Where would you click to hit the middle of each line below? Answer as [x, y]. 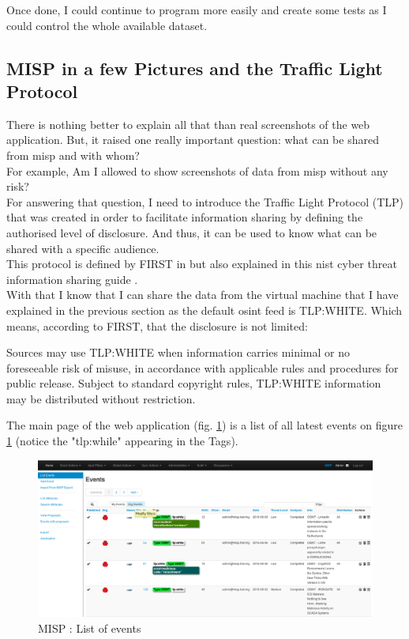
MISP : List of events [90, 628]
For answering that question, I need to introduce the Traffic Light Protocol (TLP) [205, 201]
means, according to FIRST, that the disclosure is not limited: [157, 325]
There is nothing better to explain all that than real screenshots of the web [188, 124]
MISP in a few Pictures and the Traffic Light [195, 68]
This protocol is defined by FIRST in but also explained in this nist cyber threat [202, 264]
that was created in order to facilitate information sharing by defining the [185, 217]
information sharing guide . [72, 279]
